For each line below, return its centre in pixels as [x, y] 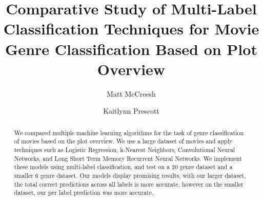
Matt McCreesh [131, 93]
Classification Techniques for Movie [131, 29]
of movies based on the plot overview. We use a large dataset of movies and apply [123, 141]
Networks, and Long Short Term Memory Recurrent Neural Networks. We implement [128, 158]
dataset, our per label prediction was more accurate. [84, 193]
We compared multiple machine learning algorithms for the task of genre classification [129, 132]
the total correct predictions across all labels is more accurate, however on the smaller [129, 184]
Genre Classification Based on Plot [131, 49]
